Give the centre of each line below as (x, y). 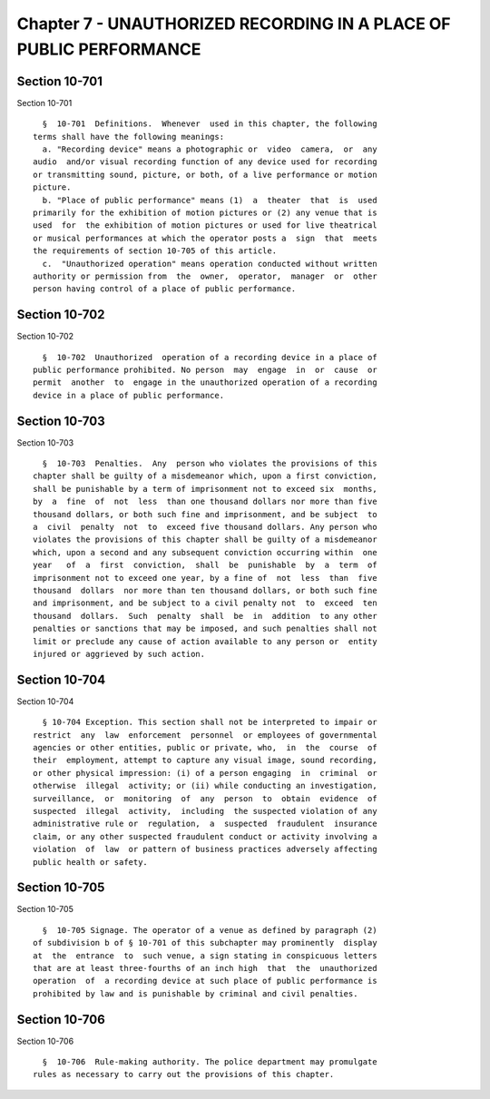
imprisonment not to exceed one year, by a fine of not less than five (205, 578)
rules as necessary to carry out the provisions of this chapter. (184, 1074)
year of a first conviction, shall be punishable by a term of (205, 565)
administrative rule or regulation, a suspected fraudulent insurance (205, 824)
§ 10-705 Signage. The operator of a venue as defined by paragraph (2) (210, 930)
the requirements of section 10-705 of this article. (155, 251)
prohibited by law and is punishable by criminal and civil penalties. (196, 993)
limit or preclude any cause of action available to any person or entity (205, 641)
